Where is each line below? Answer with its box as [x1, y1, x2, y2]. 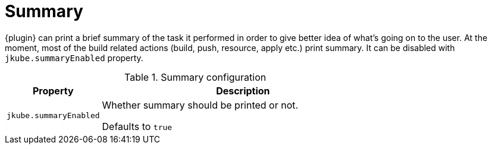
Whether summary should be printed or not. [102, 99, 299, 111]
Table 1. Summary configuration [124, 71, 267, 83]
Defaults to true [102, 120, 173, 132]
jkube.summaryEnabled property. [5, 52, 143, 63]
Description [216, 84, 270, 97]
